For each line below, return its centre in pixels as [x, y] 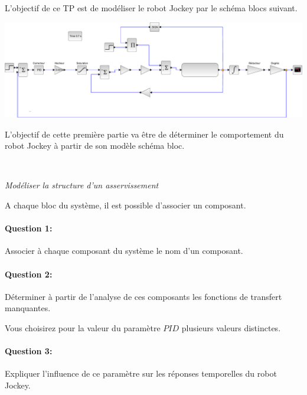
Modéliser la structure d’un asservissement [82, 185]
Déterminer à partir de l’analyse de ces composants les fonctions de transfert [143, 296]
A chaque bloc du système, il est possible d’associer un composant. [125, 205]
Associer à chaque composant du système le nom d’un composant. [124, 251]
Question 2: [29, 274]
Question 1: [29, 228]
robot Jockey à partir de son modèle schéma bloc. [95, 146]
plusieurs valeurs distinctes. [231, 327]
